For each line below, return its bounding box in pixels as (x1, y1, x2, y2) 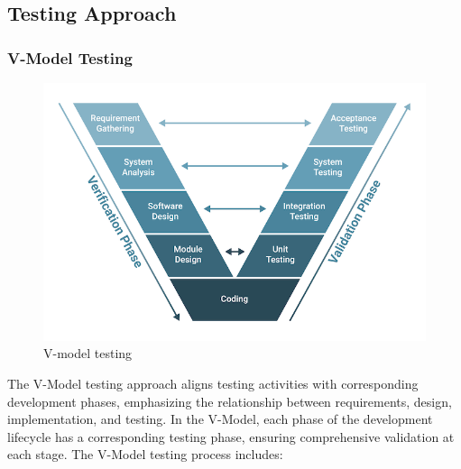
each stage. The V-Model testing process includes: (7, 445, 283, 464)
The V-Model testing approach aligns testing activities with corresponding (7, 374, 419, 393)
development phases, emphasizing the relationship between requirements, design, (7, 391, 452, 410)
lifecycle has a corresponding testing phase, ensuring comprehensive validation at (7, 427, 455, 446)
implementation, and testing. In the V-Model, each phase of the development (7, 409, 433, 428)
